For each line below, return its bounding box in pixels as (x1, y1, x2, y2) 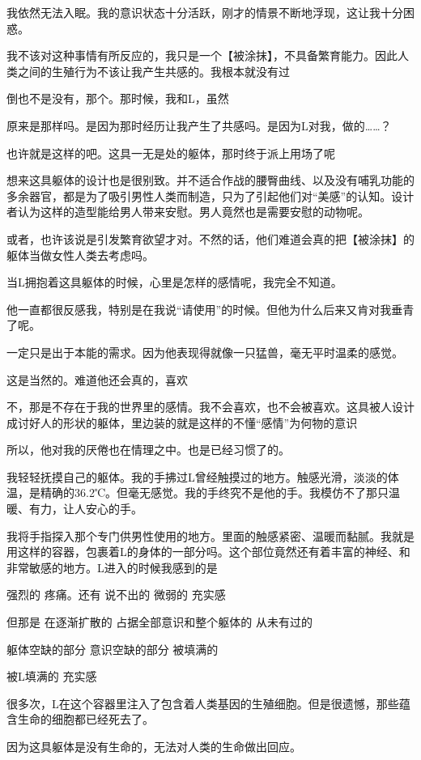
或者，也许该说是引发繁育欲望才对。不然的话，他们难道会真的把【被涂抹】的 (6, 230, 415, 247)
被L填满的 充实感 (6, 668, 97, 685)
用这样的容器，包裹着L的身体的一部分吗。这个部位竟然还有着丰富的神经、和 (6, 543, 410, 560)
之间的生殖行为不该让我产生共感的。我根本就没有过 (17, 62, 290, 79)
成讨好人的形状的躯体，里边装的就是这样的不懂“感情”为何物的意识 (6, 414, 358, 431)
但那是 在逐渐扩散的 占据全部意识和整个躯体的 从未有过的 (6, 614, 313, 631)
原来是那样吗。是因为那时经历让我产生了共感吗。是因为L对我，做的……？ (6, 117, 392, 134)
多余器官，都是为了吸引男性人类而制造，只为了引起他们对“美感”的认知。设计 (6, 187, 415, 204)
